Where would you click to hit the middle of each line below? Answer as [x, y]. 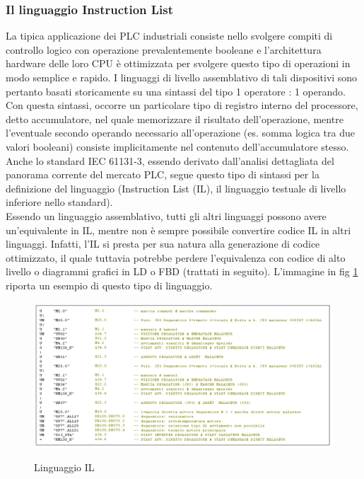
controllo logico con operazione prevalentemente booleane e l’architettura [164, 49]
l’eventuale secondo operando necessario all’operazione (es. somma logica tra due [181, 133]
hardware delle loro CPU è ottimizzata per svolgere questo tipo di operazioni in [178, 63]
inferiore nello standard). [59, 202]
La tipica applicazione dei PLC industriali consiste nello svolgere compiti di [169, 36]
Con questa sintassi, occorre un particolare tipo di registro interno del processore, [182, 105]
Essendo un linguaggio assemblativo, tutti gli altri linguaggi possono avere [166, 215]
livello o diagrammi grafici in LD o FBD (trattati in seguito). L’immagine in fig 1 [182, 271]
